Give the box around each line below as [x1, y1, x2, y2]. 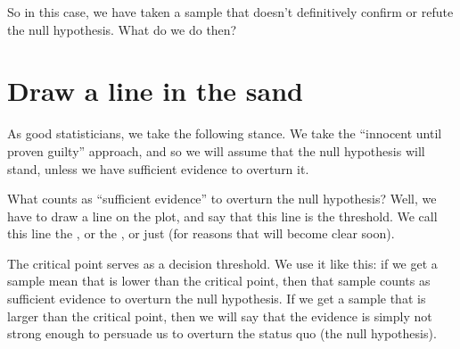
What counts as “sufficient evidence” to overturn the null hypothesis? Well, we [7, 189, 437, 208]
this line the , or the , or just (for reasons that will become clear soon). [7, 224, 395, 243]
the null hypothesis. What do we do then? [7, 20, 237, 38]
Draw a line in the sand [7, 72, 303, 109]
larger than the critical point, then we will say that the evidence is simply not [7, 306, 432, 325]
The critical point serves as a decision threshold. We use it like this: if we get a [7, 253, 438, 272]
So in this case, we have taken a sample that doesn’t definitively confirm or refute [7, 3, 454, 21]
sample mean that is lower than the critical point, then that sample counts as [7, 271, 431, 290]
